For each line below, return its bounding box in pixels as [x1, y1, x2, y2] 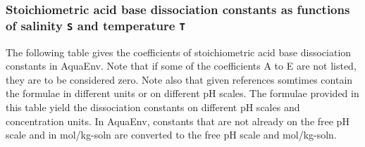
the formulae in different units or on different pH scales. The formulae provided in [6, 86, 359, 101]
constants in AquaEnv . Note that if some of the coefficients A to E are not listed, [6, 58, 357, 73]
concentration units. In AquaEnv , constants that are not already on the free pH [6, 113, 349, 128]
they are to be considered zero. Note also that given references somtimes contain [6, 72, 353, 87]
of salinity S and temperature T [6, 16, 185, 34]
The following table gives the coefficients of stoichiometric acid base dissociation [6, 44, 352, 59]
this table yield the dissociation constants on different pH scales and [6, 100, 300, 115]
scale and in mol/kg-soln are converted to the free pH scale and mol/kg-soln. [6, 127, 337, 142]
